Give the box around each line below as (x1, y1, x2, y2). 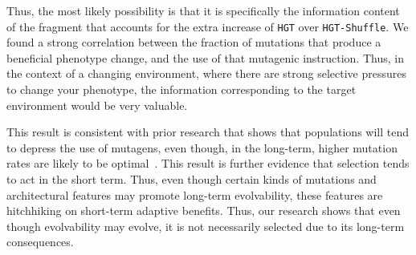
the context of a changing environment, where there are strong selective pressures (6, 65, 406, 82)
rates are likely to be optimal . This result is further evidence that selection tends (6, 155, 410, 172)
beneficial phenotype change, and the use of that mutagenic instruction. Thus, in (6, 49, 404, 66)
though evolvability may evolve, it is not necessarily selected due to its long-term (6, 217, 405, 234)
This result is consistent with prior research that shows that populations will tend (6, 123, 410, 140)
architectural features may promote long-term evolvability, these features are (6, 186, 383, 203)
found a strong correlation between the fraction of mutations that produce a (6, 34, 381, 51)
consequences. (6, 233, 74, 250)
